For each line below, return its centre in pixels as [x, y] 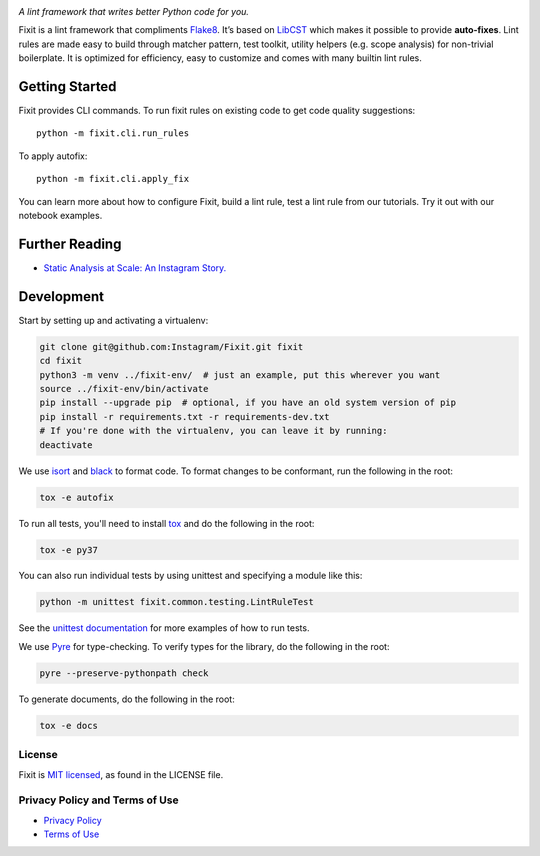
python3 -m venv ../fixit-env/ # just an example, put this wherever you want [240, 374]
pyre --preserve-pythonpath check [124, 673]
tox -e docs [69, 725]
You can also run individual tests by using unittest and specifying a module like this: [190, 576]
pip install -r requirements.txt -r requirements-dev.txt [184, 416]
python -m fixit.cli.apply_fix [113, 179]
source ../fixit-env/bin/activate [124, 388]
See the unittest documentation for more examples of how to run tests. [164, 628]
